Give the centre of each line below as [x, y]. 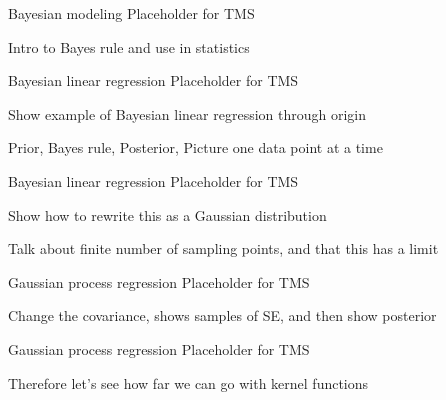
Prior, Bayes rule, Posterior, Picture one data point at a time [195, 147]
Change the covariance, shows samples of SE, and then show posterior [222, 315]
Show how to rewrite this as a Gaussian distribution [167, 214]
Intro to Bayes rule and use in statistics [129, 46]
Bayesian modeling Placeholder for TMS [131, 13]
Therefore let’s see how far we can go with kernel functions [188, 382]
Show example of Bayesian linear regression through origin [187, 113]
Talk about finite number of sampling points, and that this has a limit [223, 248]
